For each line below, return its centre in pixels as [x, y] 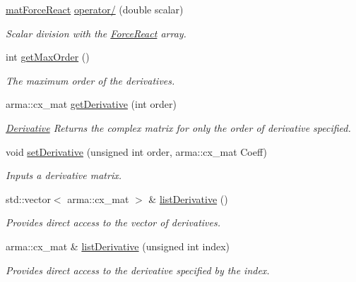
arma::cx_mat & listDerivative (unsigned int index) [118, 246]
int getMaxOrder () [48, 57]
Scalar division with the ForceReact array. [96, 33]
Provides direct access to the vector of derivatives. [113, 222]
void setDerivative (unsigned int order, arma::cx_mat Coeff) [136, 151]
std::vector [28, 198]
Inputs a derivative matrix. [64, 175]
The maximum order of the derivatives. [90, 80]
